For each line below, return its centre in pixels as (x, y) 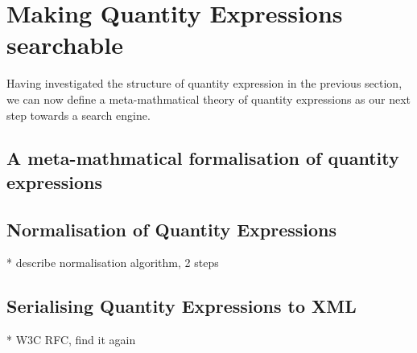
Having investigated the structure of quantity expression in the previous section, (204, 83)
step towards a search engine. (78, 115)
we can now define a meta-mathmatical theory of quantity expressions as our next (209, 99)
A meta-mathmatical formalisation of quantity (203, 158)
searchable (65, 45)
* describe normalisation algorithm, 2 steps (113, 263)
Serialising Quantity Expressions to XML (182, 306)
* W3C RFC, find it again (71, 340)
